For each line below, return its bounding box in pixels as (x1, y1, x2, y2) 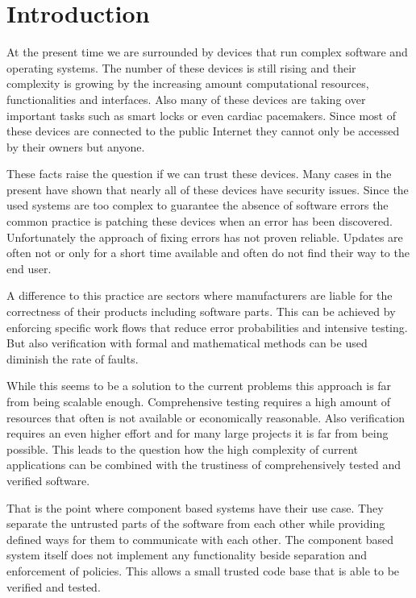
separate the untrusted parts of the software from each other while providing (6, 515, 385, 532)
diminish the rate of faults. (6, 350, 139, 367)
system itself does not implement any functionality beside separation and (6, 546, 367, 563)
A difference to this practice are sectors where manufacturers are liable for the (6, 287, 393, 304)
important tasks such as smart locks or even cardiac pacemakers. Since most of (6, 106, 396, 123)
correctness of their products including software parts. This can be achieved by (6, 303, 396, 320)
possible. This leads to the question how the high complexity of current (6, 440, 359, 457)
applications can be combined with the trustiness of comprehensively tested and (6, 456, 401, 473)
